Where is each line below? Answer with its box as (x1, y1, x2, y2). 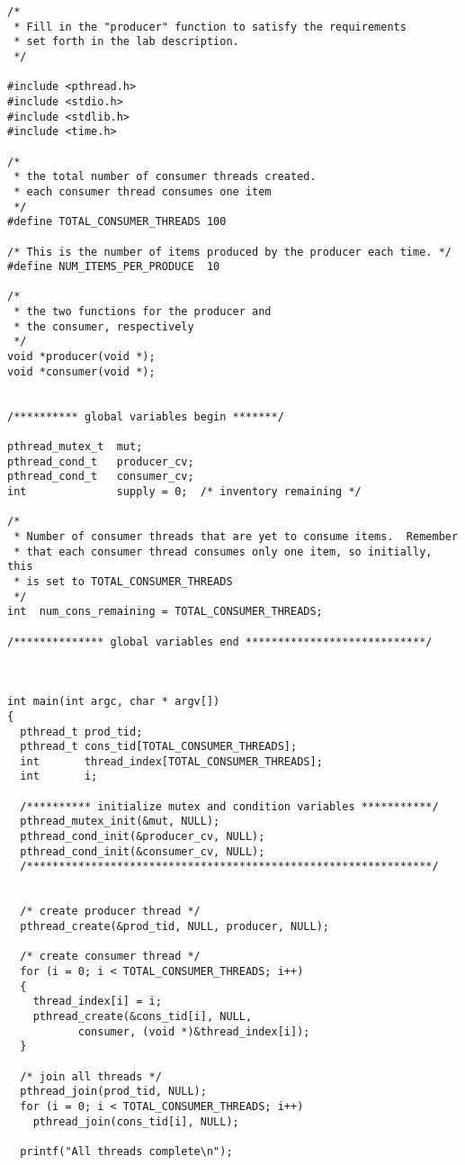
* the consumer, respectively (13, 320, 194, 333)
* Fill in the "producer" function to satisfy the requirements (13, 20, 407, 33)
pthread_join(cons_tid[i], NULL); (32, 1115, 239, 1128)
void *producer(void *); (7, 350, 156, 364)
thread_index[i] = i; (32, 995, 162, 1008)
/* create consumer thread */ (20, 950, 201, 963)
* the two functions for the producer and (13, 305, 272, 319)
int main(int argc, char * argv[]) (7, 695, 220, 709)
